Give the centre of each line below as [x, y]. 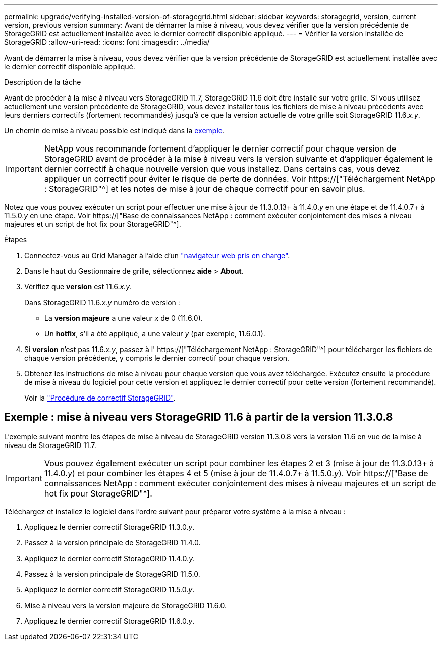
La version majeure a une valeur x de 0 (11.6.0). [124, 318]
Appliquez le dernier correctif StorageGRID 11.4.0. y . [110, 558]
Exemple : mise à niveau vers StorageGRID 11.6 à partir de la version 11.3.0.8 [199, 417]
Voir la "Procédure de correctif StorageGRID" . [100, 398]
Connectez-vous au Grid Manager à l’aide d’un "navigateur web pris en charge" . [157, 255]
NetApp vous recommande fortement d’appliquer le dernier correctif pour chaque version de [220, 148]
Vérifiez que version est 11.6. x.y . [78, 287]
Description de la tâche [43, 82]
